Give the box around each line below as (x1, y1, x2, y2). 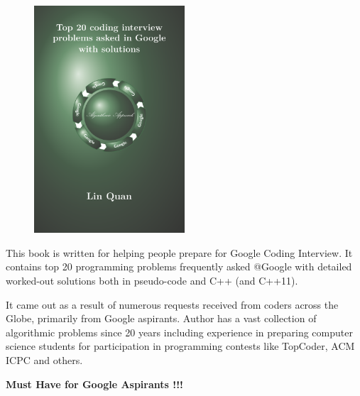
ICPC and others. (6, 352, 83, 367)
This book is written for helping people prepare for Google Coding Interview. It (6, 245, 353, 260)
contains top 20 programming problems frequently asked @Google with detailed (6, 259, 352, 274)
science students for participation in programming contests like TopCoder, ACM (6, 339, 355, 353)
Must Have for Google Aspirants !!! (6, 376, 183, 391)
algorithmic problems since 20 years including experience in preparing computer (6, 324, 353, 339)
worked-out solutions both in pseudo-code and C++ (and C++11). (6, 273, 298, 287)
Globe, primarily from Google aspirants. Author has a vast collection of (6, 311, 317, 326)
